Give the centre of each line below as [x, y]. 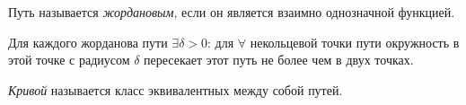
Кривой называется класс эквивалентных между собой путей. [176, 89]
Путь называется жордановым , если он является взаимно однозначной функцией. [232, 12]
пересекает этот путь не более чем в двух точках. [279, 60]
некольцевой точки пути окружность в [355, 42]
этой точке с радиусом [69, 60]
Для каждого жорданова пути [88, 42]
